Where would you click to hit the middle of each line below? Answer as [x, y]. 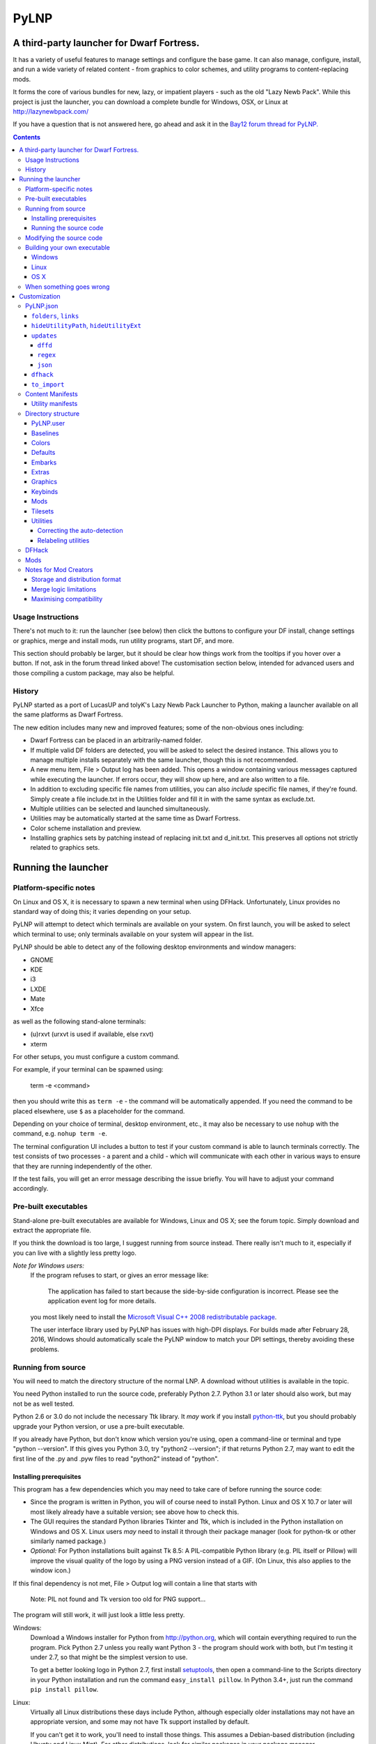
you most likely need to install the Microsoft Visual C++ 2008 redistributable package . [154, 1317]
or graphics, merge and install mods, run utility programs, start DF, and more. [124, 640]
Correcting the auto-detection [80, 531]
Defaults [44, 453]
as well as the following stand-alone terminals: [79, 1021]
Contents [27, 137]
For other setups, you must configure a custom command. [96, 1057]
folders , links [55, 316]
